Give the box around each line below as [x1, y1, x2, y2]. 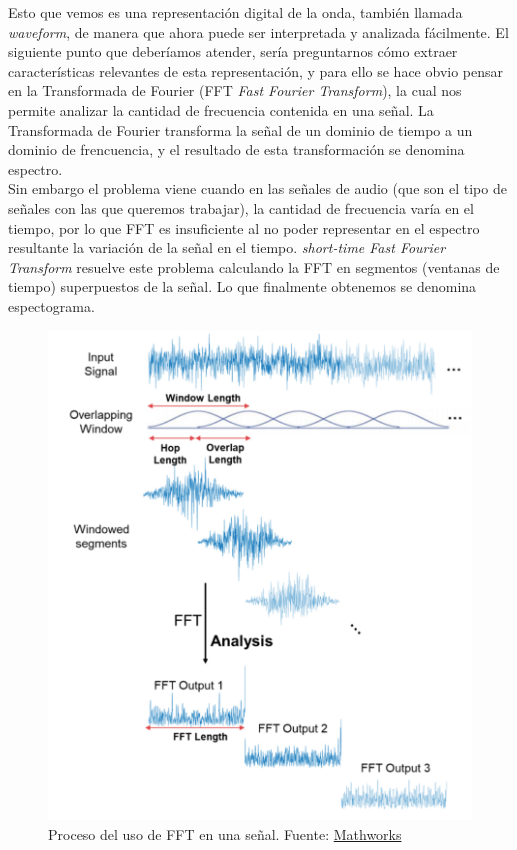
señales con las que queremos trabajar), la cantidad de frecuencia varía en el [8, 197, 474, 218]
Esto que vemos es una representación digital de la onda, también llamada [8, 2, 463, 22]
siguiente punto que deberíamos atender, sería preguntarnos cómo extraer [8, 41, 458, 62]
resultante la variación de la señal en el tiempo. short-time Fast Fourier [8, 237, 446, 258]
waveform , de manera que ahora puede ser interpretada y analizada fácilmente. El [8, 21, 509, 42]
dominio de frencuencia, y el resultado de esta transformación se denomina [8, 139, 465, 160]
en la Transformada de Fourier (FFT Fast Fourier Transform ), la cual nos [8, 80, 462, 101]
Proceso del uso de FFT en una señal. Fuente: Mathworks [48, 823, 402, 844]
